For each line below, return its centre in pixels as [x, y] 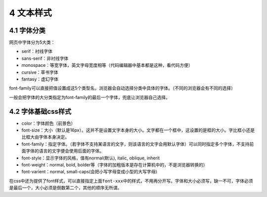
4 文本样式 [30, 13]
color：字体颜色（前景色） [48, 123]
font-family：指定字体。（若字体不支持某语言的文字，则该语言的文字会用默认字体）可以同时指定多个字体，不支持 [135, 144]
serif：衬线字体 [37, 51]
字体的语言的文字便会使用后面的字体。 [65, 151]
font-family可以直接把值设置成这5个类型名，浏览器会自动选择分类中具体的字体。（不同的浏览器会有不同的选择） [122, 88]
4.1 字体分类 [27, 30]
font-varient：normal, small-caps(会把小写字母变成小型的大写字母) [89, 172]
